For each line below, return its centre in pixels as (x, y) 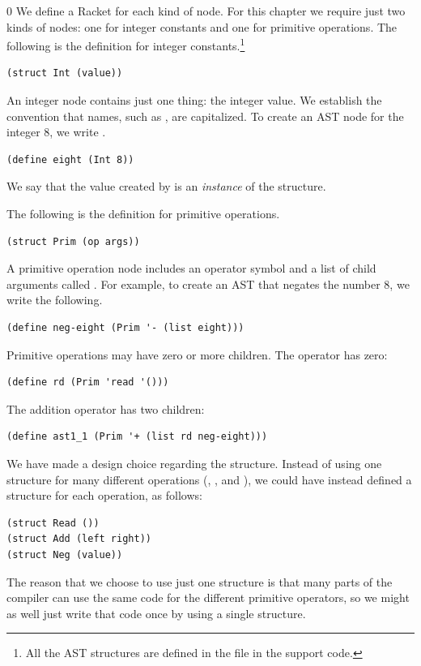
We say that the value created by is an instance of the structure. (166, 186)
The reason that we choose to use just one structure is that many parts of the (200, 581)
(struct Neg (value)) (65, 554)
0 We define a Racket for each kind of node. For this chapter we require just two (206, 11)
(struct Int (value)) (65, 73)
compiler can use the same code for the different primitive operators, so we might (208, 597)
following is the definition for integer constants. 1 (126, 44)
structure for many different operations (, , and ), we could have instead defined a (209, 479)
